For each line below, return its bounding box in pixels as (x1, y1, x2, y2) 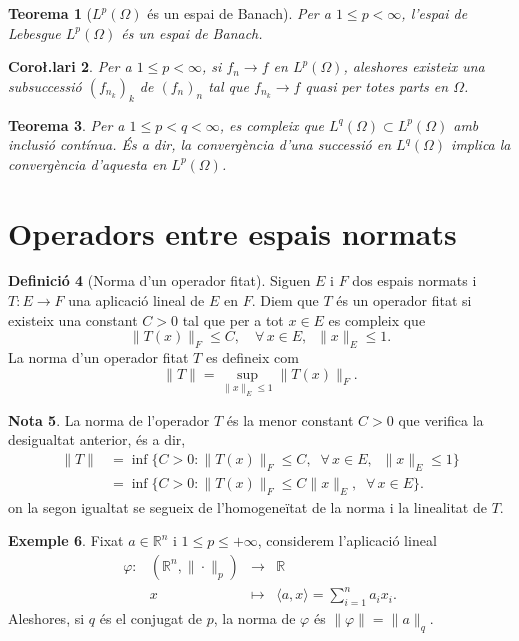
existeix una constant (8, 309, 138, 330)
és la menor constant (226, 409, 354, 430)
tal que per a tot (182, 309, 284, 330)
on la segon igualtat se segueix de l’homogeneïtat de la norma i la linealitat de (8, 496, 487, 517)
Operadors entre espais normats (8, 212, 457, 253)
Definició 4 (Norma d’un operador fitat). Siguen (8, 270, 311, 291)
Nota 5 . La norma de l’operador (8, 409, 210, 430)
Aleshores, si (8, 608, 85, 629)
